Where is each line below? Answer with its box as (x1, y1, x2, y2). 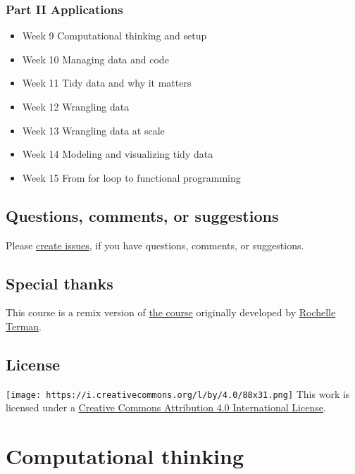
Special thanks (6, 272, 113, 294)
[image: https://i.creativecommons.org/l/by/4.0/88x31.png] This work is (6, 386, 350, 401)
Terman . (6, 318, 42, 333)
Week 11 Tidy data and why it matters (22, 75, 192, 90)
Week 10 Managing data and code (22, 51, 169, 66)
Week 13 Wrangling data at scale (22, 123, 165, 137)
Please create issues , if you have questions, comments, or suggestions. (6, 237, 304, 252)
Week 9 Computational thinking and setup (22, 28, 207, 43)
